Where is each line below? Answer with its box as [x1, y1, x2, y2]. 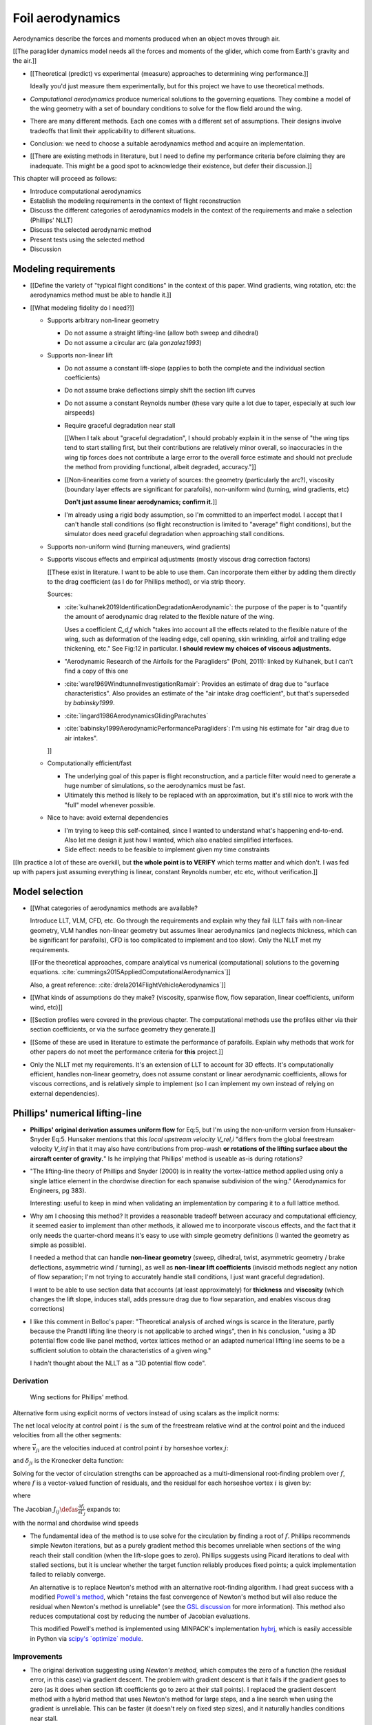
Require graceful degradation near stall [64, 421, 176, 429]
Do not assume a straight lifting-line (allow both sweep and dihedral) [64, 328, 259, 337]
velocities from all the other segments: [12, 1431, 122, 1439]
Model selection [12, 886, 84, 897]
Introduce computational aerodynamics [30, 187, 141, 195]
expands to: [86, 1505, 121, 1513]
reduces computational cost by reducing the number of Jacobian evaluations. [30, 1612, 251, 1620]
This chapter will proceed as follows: [12, 175, 117, 183]
